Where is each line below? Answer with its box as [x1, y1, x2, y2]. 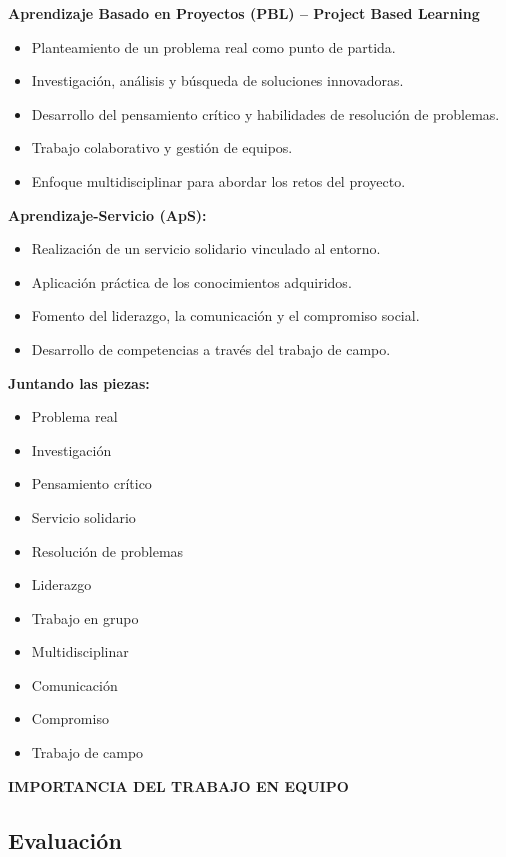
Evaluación [8, 824, 122, 855]
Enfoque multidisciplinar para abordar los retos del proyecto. [31, 170, 406, 191]
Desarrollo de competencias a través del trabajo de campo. [31, 338, 391, 359]
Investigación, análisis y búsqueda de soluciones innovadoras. [31, 70, 404, 91]
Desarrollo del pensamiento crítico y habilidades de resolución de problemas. [31, 103, 500, 124]
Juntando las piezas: [8, 372, 150, 393]
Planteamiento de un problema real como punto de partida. [31, 36, 396, 57]
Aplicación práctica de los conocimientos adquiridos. [31, 271, 352, 292]
